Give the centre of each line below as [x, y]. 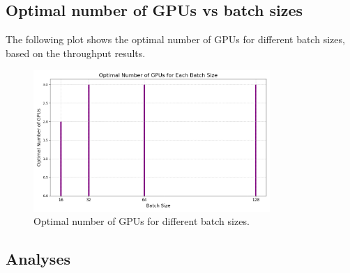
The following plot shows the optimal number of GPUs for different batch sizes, [175, 39]
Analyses [38, 259]
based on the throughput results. [76, 53]
